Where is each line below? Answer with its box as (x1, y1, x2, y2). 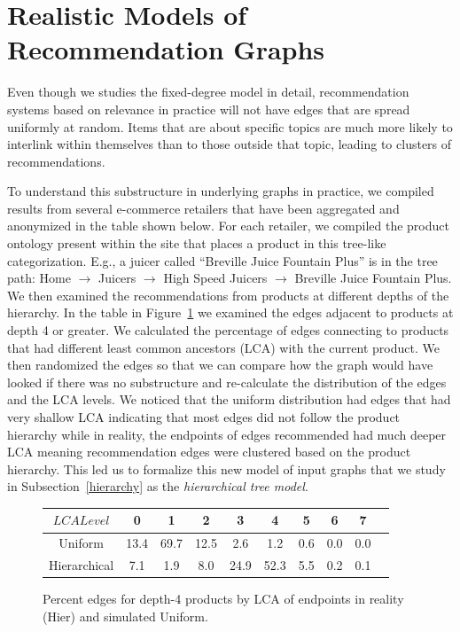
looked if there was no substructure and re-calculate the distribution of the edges (7, 372, 447, 391)
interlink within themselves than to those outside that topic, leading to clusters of (7, 135, 452, 153)
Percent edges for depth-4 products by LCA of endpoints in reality (43, 589, 404, 608)
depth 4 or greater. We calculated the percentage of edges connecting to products (7, 321, 449, 339)
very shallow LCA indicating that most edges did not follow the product (7, 408, 401, 425)
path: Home (7, 269, 71, 287)
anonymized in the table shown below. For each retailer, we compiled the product (7, 216, 449, 235)
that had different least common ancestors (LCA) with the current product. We (7, 338, 440, 356)
